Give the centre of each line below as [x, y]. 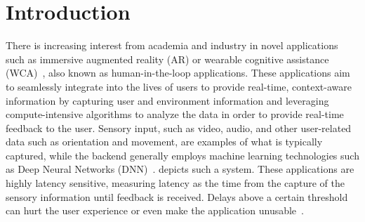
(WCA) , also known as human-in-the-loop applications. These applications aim [178, 73]
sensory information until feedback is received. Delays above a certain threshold [177, 196]
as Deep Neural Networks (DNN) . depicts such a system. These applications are [180, 169]
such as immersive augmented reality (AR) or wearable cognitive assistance [167, 59]
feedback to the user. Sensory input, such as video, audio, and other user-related [179, 128]
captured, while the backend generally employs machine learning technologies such [182, 155]
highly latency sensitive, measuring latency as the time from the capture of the [175, 183]
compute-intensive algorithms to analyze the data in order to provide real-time [175, 114]
